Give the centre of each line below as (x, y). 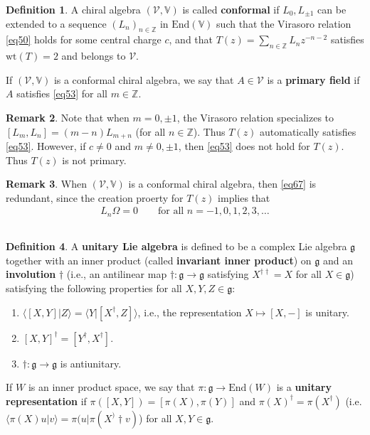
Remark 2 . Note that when (68, 117)
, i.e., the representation (190, 312)
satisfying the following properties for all (94, 288)
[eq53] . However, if (46, 146)
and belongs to (94, 56)
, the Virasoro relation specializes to (255, 117)
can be (332, 9)
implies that (244, 197)
